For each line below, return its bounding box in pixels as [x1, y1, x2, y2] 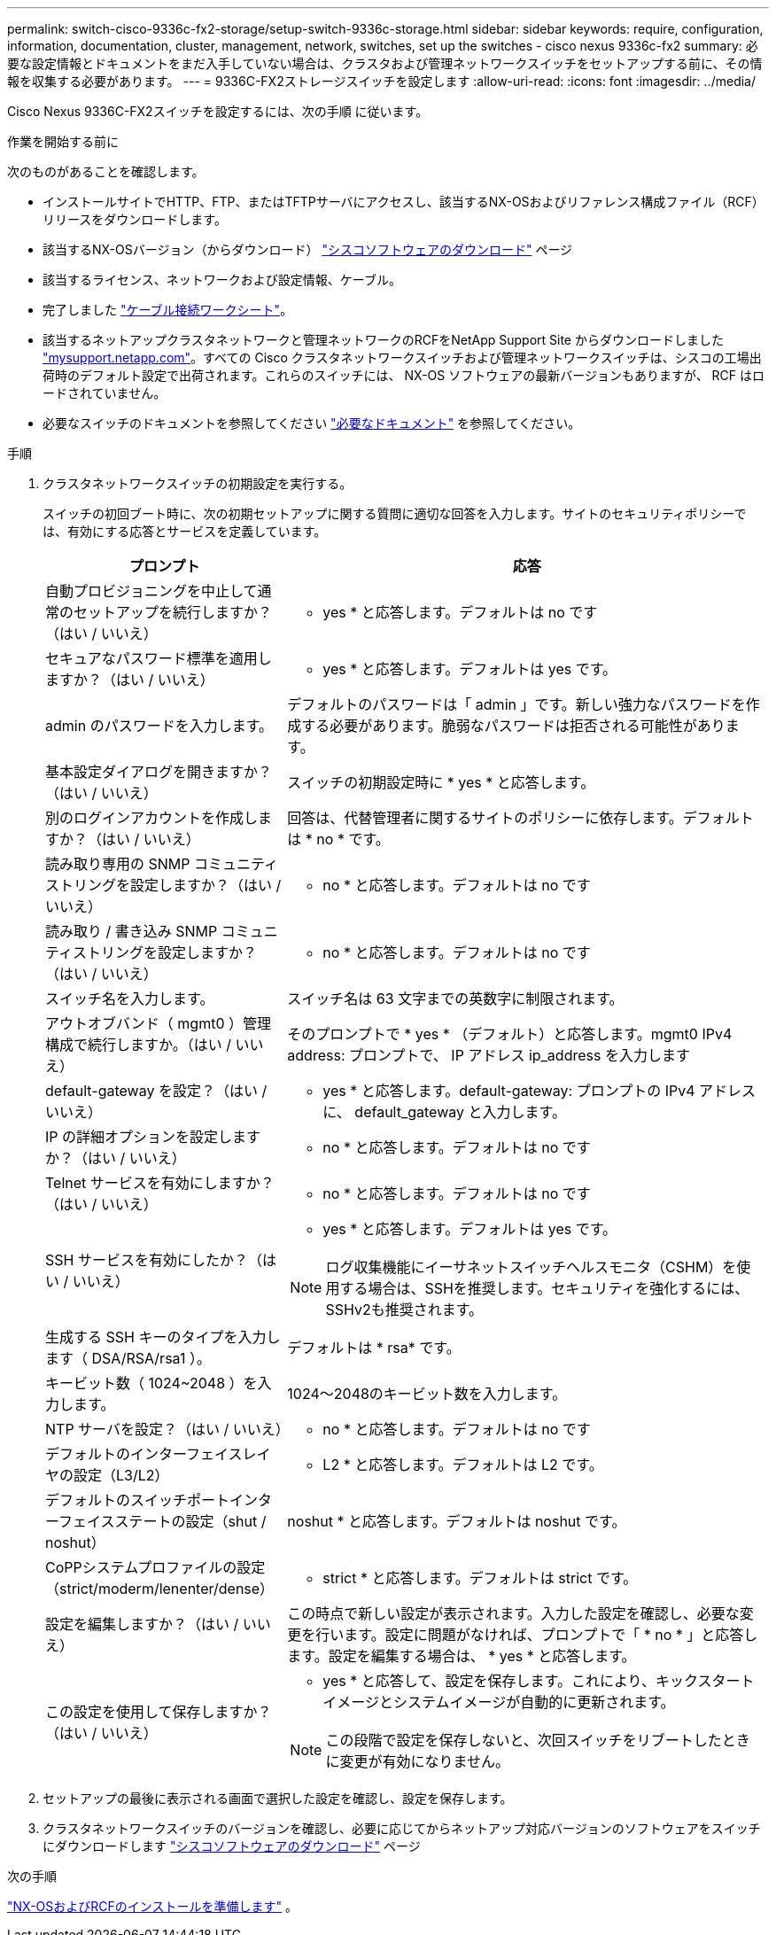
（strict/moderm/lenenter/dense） [45, 1580, 275, 1597]
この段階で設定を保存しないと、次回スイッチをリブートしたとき [325, 1731, 750, 1749]
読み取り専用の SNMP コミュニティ [45, 855, 279, 873]
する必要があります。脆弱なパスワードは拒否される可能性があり [301, 717, 726, 734]
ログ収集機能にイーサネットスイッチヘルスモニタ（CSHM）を [325, 1258, 737, 1276]
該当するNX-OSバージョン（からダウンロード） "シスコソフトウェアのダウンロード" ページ [43, 242, 573, 257]
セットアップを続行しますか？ [74, 603, 273, 621]
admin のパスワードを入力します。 [45, 717, 274, 734]
